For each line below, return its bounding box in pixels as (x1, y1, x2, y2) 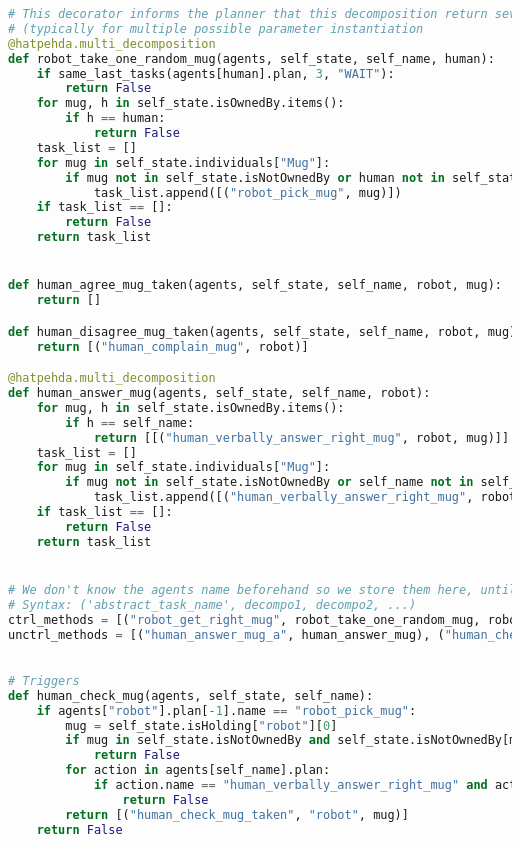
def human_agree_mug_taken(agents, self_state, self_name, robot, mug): (8, 278, 502, 293)
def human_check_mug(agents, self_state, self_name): (8, 688, 374, 703)
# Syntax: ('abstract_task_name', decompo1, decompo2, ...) (8, 597, 417, 612)
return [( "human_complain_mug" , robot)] (36, 339, 309, 354)
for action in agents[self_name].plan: (65, 763, 331, 778)
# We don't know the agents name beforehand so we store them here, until (8, 582, 517, 597)
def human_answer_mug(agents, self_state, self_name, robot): (8, 386, 431, 400)
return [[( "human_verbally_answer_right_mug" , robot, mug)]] (93, 430, 510, 445)
